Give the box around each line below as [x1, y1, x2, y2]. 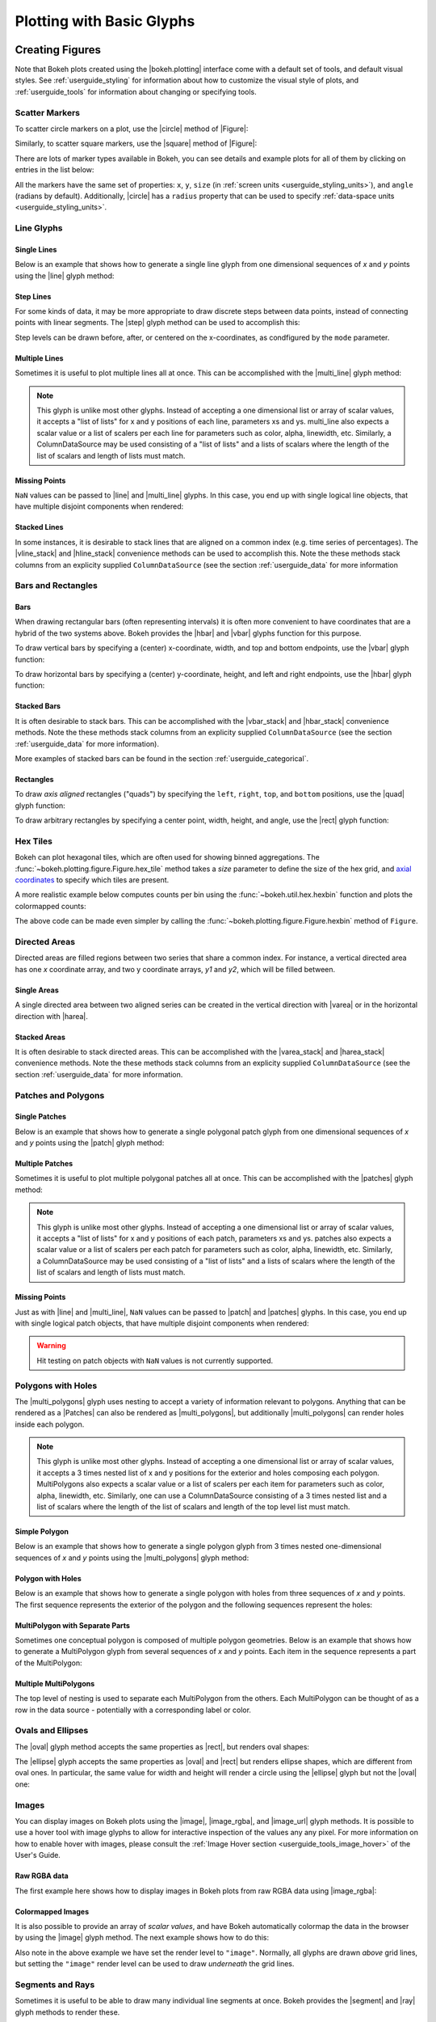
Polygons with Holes [15, 1380, 98, 1391]
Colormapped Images [15, 1906, 90, 1916]
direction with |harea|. [15, 1011, 89, 1021]
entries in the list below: [15, 165, 94, 175]
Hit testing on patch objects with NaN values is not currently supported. [36, 1356, 274, 1365]
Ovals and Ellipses [15, 1725, 89, 1736]
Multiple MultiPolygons [15, 1678, 95, 1688]
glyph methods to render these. [15, 2007, 120, 2017]
